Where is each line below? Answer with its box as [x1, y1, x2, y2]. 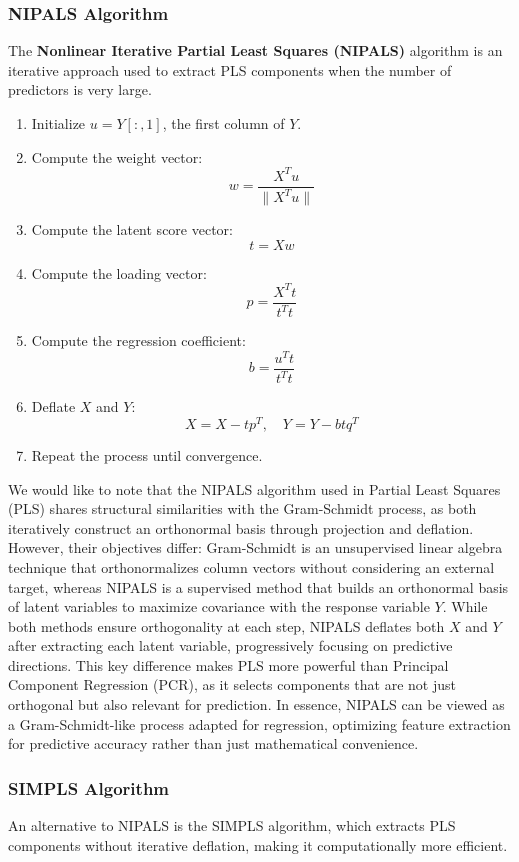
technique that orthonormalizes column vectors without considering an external [8, 556, 495, 577]
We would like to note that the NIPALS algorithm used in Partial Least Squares [8, 478, 501, 499]
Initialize [31, 113, 86, 133]
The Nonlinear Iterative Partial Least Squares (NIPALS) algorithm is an [8, 40, 503, 61]
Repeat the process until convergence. [31, 444, 263, 465]
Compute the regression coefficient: [31, 330, 246, 351]
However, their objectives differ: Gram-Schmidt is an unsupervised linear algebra [8, 537, 503, 558]
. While [442, 596, 488, 617]
